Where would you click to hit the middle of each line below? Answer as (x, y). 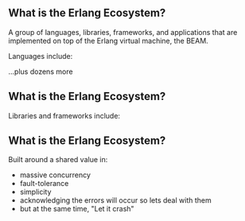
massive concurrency (55, 175)
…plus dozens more (41, 72)
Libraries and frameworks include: (64, 115)
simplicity (35, 192)
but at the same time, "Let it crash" (77, 209)
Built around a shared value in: (58, 160)
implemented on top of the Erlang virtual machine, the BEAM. (108, 41)
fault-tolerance (44, 184)
